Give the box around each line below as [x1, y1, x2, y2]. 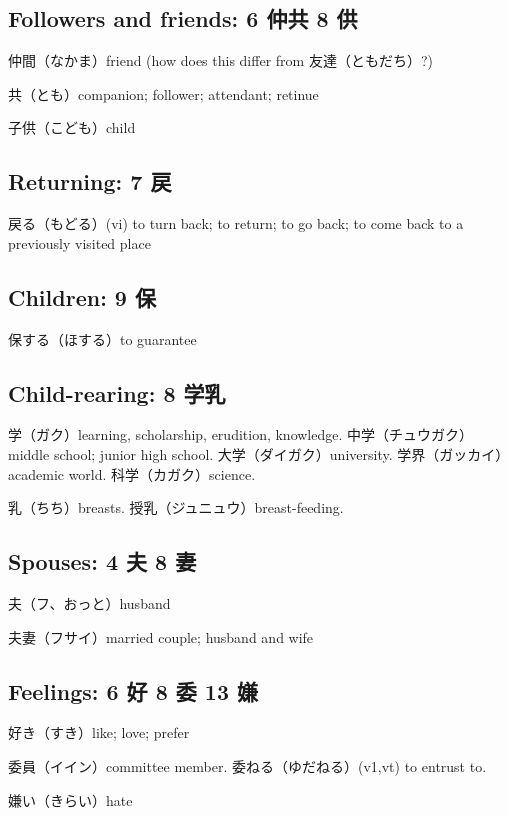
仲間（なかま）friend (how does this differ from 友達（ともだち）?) [8, 50, 433, 71]
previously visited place [8, 232, 151, 253]
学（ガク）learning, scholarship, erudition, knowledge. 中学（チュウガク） [8, 424, 474, 445]
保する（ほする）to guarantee [8, 328, 197, 349]
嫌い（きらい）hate [8, 789, 133, 810]
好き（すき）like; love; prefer [8, 722, 190, 743]
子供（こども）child [8, 117, 136, 138]
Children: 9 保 [8, 281, 156, 312]
